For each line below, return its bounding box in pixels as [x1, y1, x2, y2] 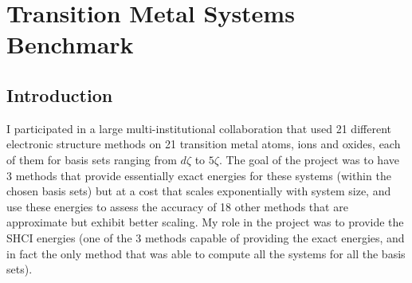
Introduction [6, 82, 113, 107]
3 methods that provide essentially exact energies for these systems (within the [6, 167, 391, 183]
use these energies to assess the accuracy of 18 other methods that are [6, 198, 348, 214]
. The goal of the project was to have [218, 151, 399, 167]
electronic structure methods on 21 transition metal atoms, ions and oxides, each [6, 136, 401, 152]
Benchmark [6, 28, 134, 61]
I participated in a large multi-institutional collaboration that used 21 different [6, 120, 391, 136]
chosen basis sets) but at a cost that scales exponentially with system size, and [6, 183, 391, 199]
